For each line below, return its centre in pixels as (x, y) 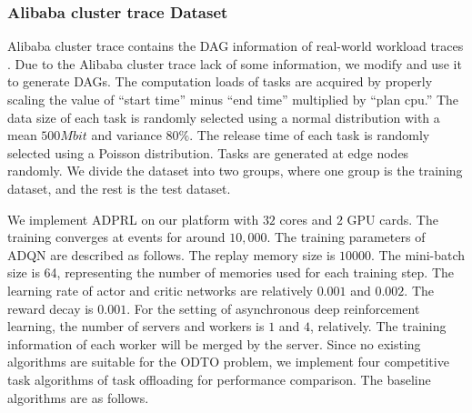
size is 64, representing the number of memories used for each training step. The (231, 272)
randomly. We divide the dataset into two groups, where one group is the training (235, 171)
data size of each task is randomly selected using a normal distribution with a (224, 117)
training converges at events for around (116, 237)
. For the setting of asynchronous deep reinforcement (273, 308)
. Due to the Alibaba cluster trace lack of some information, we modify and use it (235, 63)
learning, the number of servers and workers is (136, 326)
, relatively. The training (378, 326)
